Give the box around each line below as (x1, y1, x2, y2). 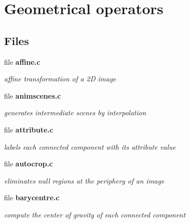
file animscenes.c (4, 90, 61, 101)
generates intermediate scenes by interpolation (4, 107, 147, 118)
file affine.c (4, 56, 40, 67)
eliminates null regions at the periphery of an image (4, 175, 164, 186)
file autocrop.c (4, 158, 53, 169)
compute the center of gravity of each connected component (4, 209, 185, 219)
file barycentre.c (4, 192, 60, 203)
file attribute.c (4, 124, 54, 135)
